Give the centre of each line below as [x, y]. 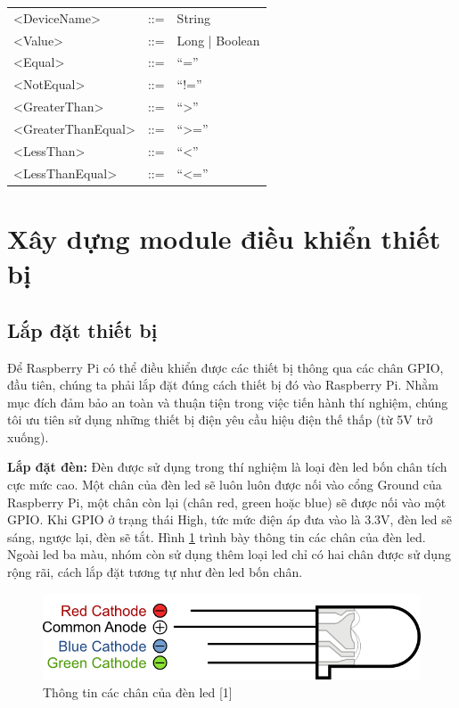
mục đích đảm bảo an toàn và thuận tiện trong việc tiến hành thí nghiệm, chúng [228, 402]
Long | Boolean [218, 40]
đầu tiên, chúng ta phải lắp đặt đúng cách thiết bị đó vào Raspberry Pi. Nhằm [223, 385]
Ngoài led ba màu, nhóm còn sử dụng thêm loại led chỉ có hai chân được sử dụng [229, 554]
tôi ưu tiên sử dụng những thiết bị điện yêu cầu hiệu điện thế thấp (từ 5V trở [220, 420]
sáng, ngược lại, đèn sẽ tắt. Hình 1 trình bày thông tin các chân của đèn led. [217, 536]
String [193, 17]
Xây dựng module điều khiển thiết [224, 238]
